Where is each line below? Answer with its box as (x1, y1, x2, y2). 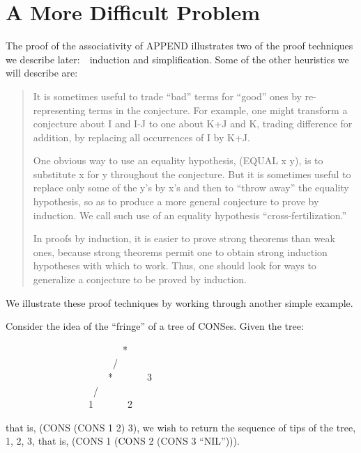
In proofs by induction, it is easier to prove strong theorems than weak (33, 231, 335, 246)
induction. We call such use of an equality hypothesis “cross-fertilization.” (33, 207, 347, 222)
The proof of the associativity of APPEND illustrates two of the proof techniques (6, 38, 353, 53)
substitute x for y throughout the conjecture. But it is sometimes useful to (33, 166, 351, 181)
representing (33, 102, 86, 117)
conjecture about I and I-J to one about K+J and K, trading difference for (33, 116, 353, 131)
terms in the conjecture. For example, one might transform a (88, 102, 348, 117)
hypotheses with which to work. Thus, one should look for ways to (33, 258, 316, 273)
